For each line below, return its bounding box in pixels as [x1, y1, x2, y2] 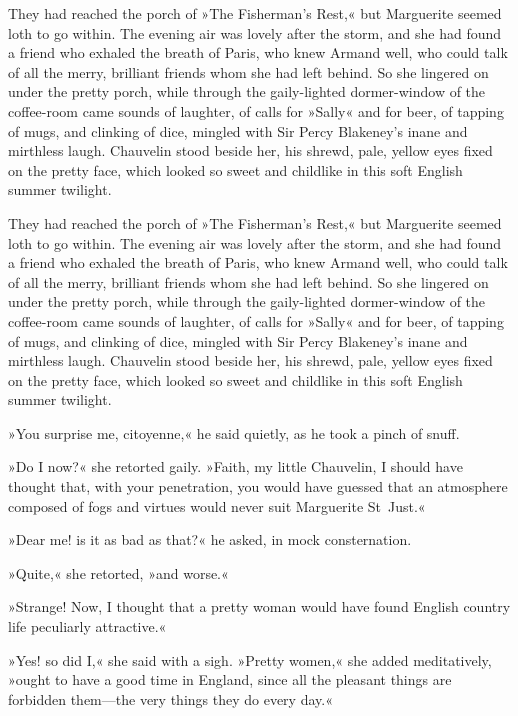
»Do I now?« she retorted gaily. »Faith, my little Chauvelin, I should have [8, 456, 463, 477]
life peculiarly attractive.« [8, 616, 167, 637]
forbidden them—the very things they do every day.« [8, 688, 333, 709]
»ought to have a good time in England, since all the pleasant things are [8, 669, 452, 690]
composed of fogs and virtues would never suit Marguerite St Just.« [8, 495, 426, 516]
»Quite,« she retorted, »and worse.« [8, 562, 229, 583]
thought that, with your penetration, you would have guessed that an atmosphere [8, 476, 508, 497]
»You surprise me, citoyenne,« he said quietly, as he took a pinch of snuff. [8, 422, 460, 443]
